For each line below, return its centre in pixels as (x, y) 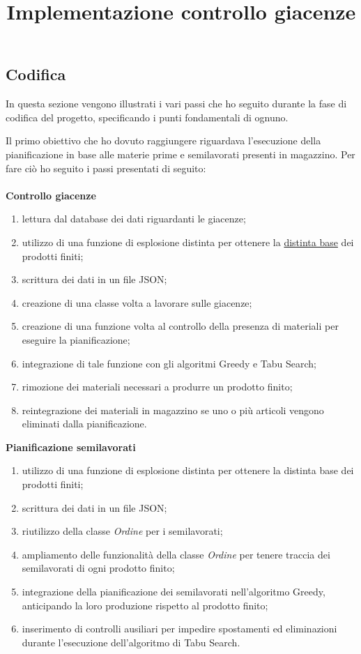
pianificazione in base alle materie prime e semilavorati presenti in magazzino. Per (180, 154)
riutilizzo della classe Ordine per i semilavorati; (122, 531)
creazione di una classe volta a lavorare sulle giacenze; (137, 302)
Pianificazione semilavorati (71, 447)
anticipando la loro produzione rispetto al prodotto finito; (145, 605)
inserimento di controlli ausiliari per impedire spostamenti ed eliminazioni (179, 629)
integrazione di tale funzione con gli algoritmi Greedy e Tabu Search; (169, 363)
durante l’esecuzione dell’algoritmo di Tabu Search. (131, 642)
